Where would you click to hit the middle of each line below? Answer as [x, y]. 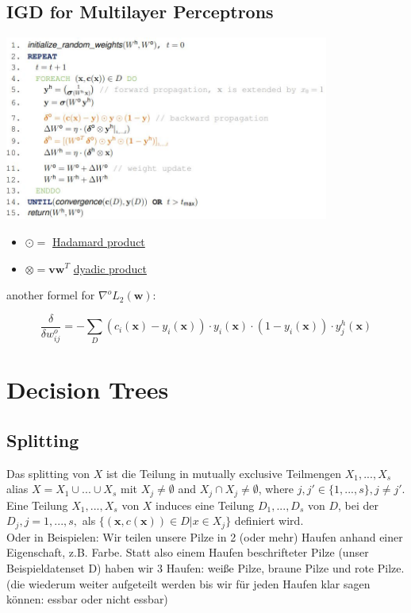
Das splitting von [48, 473]
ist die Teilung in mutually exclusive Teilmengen [223, 473]
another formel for [51, 295]
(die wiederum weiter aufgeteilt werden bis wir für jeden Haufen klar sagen [188, 583]
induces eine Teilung [205, 505]
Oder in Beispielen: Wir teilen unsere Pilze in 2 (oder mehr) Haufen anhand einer [205, 536]
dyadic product [110, 268]
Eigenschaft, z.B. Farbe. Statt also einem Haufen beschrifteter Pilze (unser [188, 552]
